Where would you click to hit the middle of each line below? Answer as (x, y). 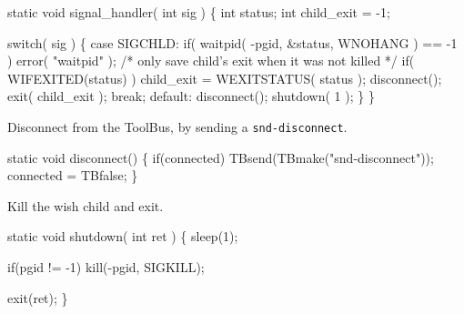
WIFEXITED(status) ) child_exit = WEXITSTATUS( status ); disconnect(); (225, 78)
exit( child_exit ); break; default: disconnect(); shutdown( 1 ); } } (191, 96)
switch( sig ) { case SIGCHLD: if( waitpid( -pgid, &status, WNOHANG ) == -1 (232, 42)
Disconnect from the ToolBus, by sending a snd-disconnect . (177, 126)
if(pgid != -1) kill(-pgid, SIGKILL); (106, 267)
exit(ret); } (38, 297)
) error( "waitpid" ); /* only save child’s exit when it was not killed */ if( (211, 61)
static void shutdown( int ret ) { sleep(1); (123, 236)
